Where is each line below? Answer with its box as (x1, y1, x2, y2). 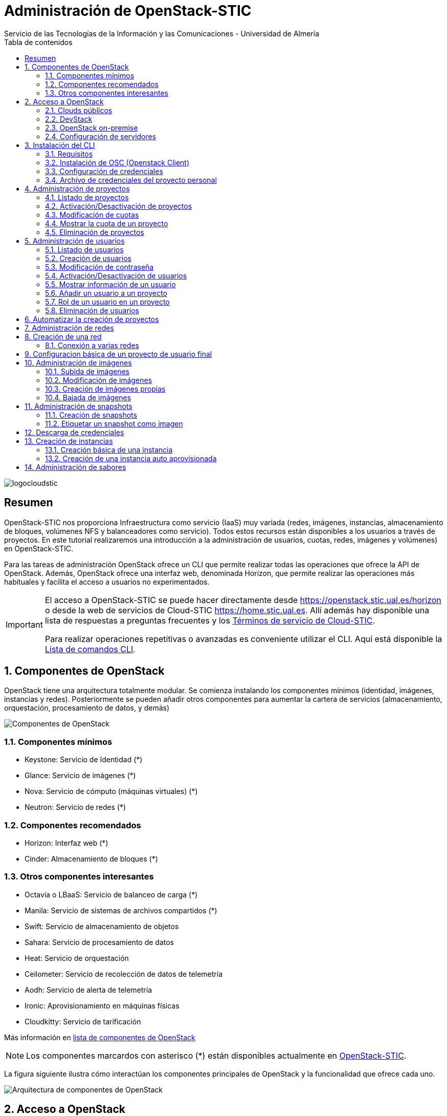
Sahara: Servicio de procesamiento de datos (25, 937, 174, 947)
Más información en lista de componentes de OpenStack (4, 1033, 195, 1042)
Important (6, 619, 43, 630)
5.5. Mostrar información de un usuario (45, 280, 176, 289)
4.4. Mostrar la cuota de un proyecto (45, 219, 168, 228)
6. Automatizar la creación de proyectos (25, 314, 159, 324)
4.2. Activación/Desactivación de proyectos (45, 201, 192, 210)
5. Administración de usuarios (25, 236, 125, 245)
